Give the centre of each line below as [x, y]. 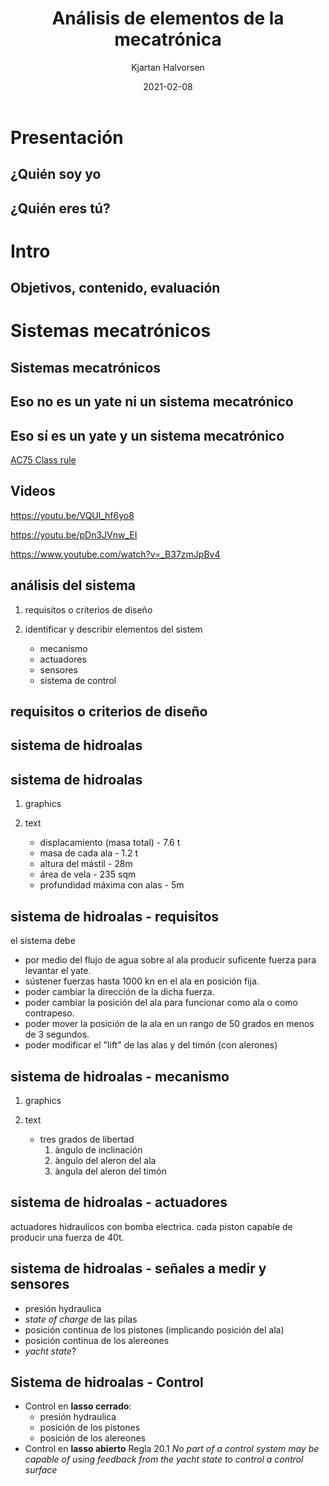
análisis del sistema [73, 585]
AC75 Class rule [43, 460]
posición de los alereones [92, 1438]
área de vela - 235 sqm [88, 874]
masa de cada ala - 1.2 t [89, 853]
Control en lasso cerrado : [78, 1406]
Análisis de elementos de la [168, 18]
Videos [33, 491]
